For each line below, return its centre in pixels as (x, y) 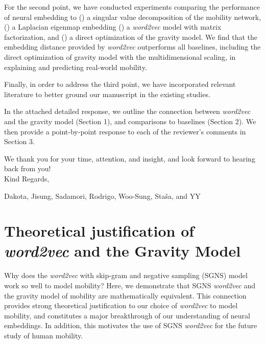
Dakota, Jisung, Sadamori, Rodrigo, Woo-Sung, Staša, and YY (102, 196)
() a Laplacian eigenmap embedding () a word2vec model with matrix (113, 27)
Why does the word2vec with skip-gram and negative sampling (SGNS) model (126, 275)
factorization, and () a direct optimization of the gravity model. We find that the (131, 37)
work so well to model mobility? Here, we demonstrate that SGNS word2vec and (130, 285)
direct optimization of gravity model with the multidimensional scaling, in (120, 56)
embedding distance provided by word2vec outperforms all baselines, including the (132, 47)
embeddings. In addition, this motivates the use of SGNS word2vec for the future (131, 325)
